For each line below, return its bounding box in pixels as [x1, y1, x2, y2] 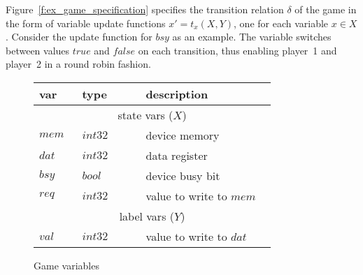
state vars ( [118, 106, 173, 123]
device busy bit [145, 167, 220, 184]
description [145, 85, 208, 102]
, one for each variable [234, 15, 329, 30]
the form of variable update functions [6, 15, 166, 30]
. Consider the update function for [6, 29, 152, 44]
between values [6, 43, 70, 57]
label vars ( [119, 207, 174, 224]
